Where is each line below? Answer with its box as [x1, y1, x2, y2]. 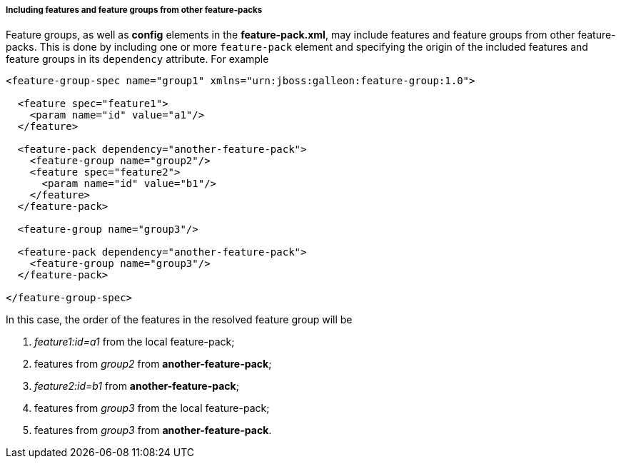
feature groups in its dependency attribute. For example [6, 53, 269, 66]
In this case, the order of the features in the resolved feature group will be [6, 313, 353, 326]
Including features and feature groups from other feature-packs [6, 5, 263, 15]
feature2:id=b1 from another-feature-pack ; [34, 380, 239, 393]
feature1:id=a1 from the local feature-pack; [34, 336, 235, 348]
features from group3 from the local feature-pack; [34, 402, 270, 415]
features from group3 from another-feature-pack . [34, 424, 272, 437]
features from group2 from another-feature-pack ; [34, 358, 272, 370]
